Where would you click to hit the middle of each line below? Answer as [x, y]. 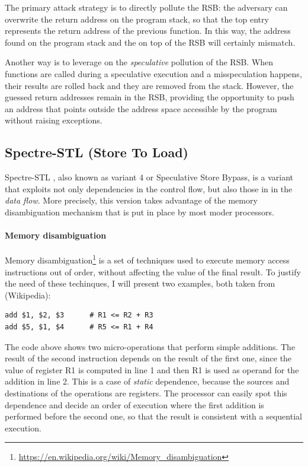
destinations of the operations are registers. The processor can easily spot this [146, 393]
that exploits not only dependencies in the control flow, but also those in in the [149, 188]
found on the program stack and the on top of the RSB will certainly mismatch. [150, 42]
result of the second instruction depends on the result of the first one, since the [148, 358]
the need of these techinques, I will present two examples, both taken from [140, 283]
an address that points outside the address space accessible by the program [141, 108]
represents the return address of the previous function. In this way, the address [148, 31]
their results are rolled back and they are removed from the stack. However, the [149, 85]
